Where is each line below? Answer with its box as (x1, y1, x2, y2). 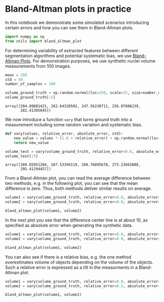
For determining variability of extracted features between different (5, 47, 138, 53)
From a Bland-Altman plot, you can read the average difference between (5, 175, 151, 181)
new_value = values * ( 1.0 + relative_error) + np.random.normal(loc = (14, 136, 161, 141)
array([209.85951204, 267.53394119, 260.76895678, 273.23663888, (5, 162, 141, 167)
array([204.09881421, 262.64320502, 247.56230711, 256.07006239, (5, 104, 141, 109)
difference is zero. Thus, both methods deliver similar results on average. (5, 185, 152, 191)
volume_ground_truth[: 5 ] (5, 95, 56, 100)
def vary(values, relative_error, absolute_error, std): (5, 131, 123, 136)
